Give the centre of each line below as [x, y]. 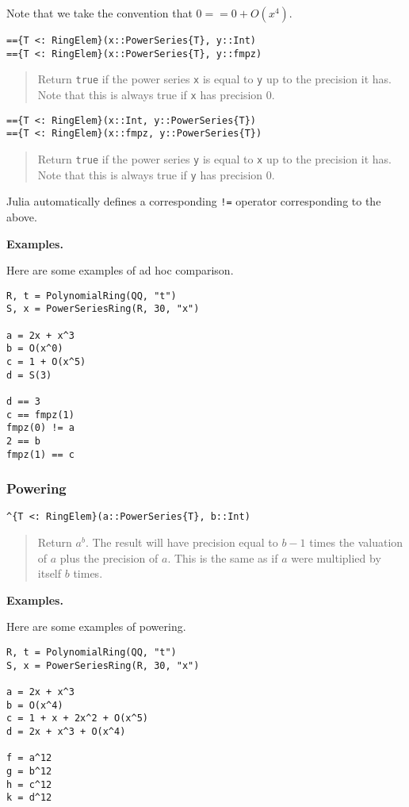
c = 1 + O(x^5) [46, 361]
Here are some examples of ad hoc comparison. [120, 270]
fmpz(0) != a [40, 428]
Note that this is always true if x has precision [150, 94]
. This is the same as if [223, 557]
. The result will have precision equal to [182, 542]
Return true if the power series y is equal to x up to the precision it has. [214, 158]
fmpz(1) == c [40, 454]
